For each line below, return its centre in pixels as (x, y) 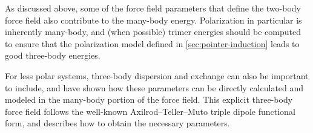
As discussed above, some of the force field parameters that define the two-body (153, 8)
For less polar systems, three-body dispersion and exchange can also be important (157, 75)
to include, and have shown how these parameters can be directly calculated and (154, 87)
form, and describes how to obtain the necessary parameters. (117, 123)
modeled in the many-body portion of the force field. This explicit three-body (149, 99)
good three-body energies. (53, 55)
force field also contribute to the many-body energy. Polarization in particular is (153, 20)
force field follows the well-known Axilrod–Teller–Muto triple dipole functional (150, 111)
